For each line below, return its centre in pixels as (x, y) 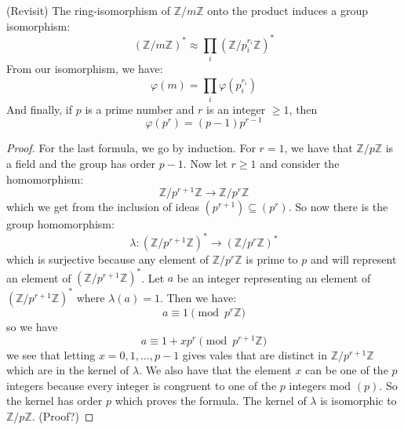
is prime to (272, 259)
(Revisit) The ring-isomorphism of (88, 10)
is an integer (236, 109)
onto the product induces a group (288, 10)
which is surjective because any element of (108, 259)
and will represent (353, 259)
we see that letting (51, 354)
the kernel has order (55, 401)
